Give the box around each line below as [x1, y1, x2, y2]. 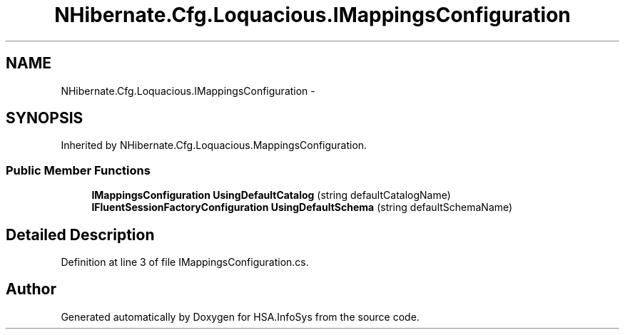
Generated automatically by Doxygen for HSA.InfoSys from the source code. [61, 310, 420, 323]
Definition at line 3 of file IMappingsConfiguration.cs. [61, 256, 309, 269]
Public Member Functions [6, 163, 151, 177]
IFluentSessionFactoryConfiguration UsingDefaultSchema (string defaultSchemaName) [91, 201, 513, 214]
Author [6, 280, 56, 299]
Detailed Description [6, 225, 155, 244]
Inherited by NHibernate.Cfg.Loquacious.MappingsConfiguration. [61, 139, 367, 152]
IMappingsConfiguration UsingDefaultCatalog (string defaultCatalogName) [91, 189, 451, 202]
